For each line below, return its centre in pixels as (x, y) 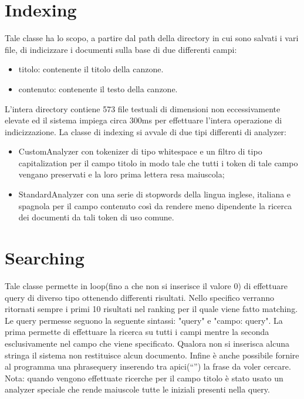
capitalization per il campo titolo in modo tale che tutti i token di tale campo (158, 162)
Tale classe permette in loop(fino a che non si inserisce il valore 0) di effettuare (146, 285)
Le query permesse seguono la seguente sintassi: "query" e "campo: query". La (144, 320)
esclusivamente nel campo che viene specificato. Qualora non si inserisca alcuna (147, 343)
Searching (45, 258)
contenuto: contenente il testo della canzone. (98, 88)
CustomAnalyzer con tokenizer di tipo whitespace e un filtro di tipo (140, 151)
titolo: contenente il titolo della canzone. (91, 69)
